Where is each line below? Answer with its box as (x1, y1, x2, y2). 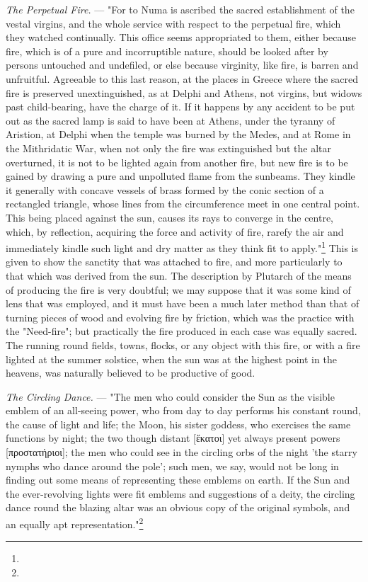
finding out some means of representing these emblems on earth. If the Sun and (6, 472, 350, 487)
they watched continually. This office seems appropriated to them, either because (6, 30, 357, 45)
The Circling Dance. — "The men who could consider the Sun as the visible (6, 389, 335, 404)
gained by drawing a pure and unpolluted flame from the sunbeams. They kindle (6, 169, 355, 183)
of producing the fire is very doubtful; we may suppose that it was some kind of (6, 282, 351, 297)
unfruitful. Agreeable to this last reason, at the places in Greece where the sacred (6, 71, 359, 86)
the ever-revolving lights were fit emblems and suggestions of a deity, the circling (6, 486, 355, 501)
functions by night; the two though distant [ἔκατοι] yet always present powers (6, 430, 340, 445)
